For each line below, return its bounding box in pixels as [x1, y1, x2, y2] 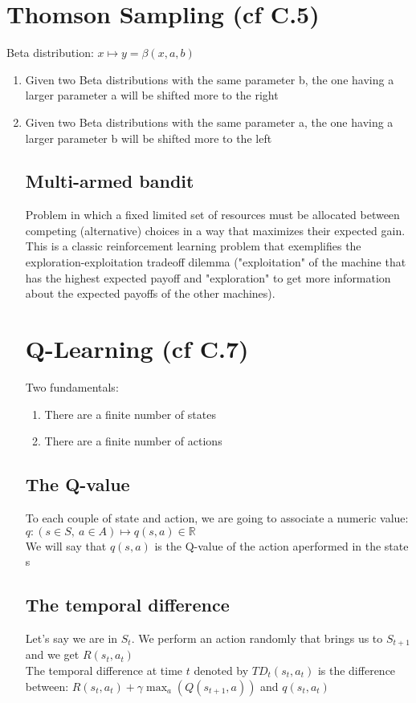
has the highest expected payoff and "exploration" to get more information [25, 269, 391, 286]
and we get [25, 646, 80, 663]
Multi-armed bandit [25, 169, 194, 193]
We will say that [25, 537, 107, 554]
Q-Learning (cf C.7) [25, 332, 249, 365]
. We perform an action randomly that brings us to [131, 629, 383, 646]
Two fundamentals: [25, 378, 119, 395]
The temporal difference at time [25, 662, 183, 678]
